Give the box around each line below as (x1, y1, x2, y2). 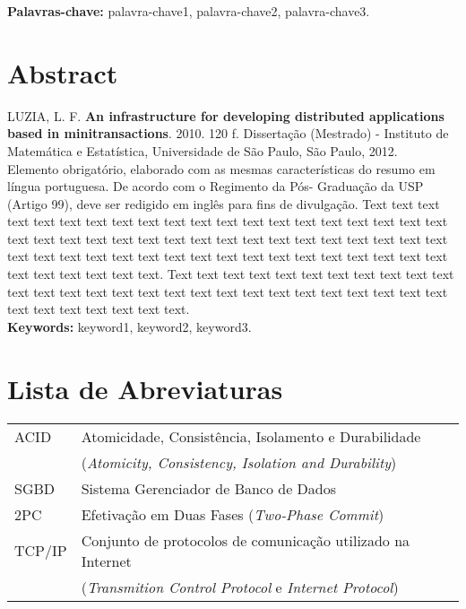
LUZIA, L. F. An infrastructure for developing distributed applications (7, 106, 444, 125)
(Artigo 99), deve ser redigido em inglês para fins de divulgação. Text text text (7, 194, 440, 213)
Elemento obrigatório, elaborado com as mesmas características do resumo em (7, 159, 436, 178)
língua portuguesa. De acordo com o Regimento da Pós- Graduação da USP (7, 177, 424, 196)
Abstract (7, 54, 118, 91)
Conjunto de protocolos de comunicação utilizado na (81, 529, 410, 551)
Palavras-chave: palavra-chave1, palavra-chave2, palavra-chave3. (7, 2, 370, 20)
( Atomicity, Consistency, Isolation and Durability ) (81, 451, 397, 473)
